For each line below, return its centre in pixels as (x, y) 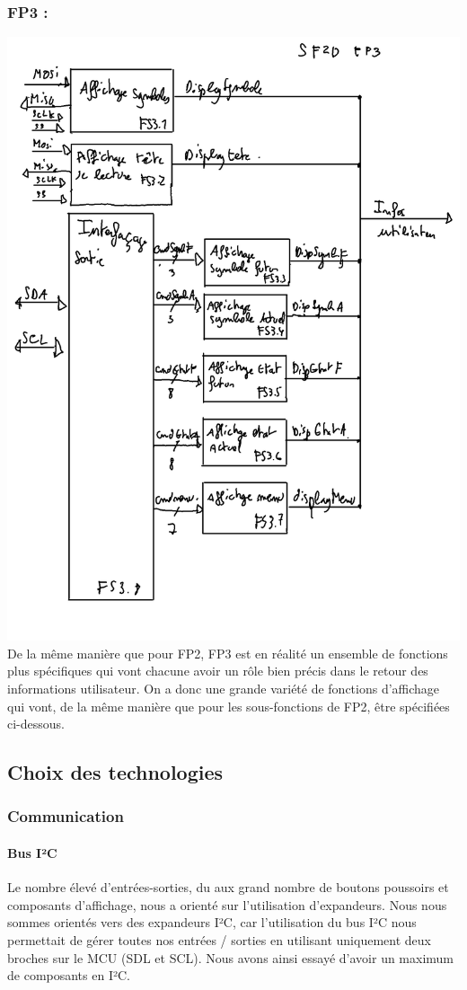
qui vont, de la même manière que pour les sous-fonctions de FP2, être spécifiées (229, 706)
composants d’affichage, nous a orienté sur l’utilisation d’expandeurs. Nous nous (227, 904)
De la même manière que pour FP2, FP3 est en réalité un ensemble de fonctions (228, 653)
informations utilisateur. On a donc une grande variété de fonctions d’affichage (224, 688)
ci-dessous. (36, 724)
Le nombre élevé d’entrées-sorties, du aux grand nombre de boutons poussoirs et (228, 887)
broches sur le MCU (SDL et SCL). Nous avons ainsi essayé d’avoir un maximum (231, 957)
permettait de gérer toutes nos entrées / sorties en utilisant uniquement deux (219, 939)
